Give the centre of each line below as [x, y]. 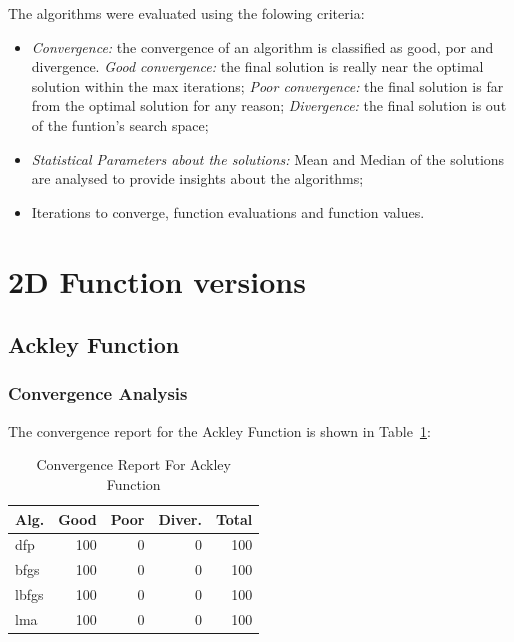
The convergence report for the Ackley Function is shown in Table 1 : [219, 430]
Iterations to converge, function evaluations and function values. [228, 211]
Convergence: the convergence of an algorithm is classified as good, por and [262, 46]
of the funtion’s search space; [120, 124]
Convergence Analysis [98, 393]
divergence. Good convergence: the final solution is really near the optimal [257, 66]
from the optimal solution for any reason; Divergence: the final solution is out [269, 105]
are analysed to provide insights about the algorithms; [197, 178]
